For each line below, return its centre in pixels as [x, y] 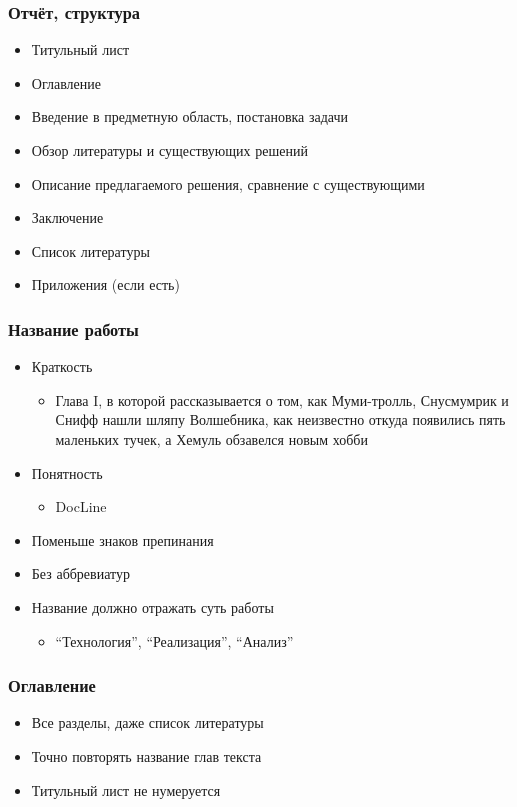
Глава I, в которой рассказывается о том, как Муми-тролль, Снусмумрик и [282, 399]
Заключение [67, 217]
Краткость [62, 366]
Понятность [67, 472]
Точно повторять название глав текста [146, 755]
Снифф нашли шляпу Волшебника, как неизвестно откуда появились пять [280, 419]
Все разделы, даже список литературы [147, 722]
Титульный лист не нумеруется [126, 789]
